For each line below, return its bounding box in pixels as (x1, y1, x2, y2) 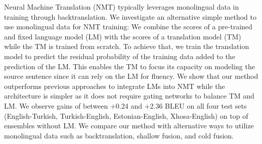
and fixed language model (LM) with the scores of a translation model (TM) (4, 31, 241, 41)
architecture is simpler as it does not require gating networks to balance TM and (4, 90, 254, 101)
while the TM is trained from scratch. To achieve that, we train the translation (4, 41, 249, 52)
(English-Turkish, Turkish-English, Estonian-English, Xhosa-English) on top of (4, 110, 248, 121)
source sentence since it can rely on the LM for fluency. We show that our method (4, 71, 258, 81)
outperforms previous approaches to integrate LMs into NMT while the (4, 80, 225, 91)
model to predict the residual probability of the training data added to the (4, 51, 235, 61)
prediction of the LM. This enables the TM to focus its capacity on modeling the (4, 61, 255, 71)
